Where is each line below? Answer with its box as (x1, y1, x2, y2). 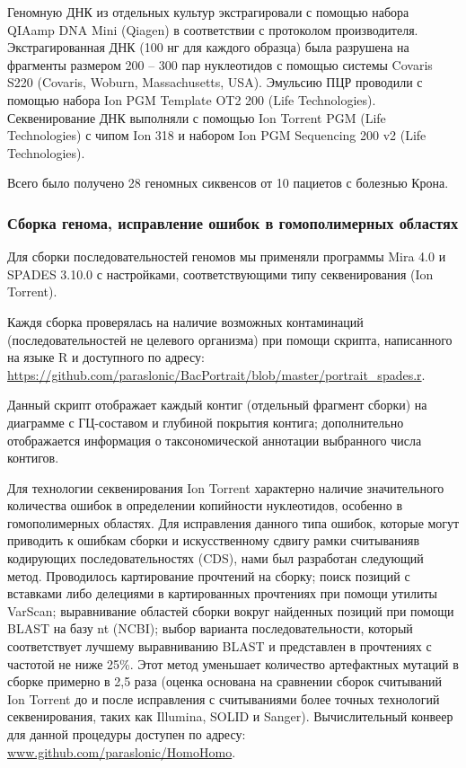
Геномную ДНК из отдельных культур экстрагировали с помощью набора (7, 3, 409, 21)
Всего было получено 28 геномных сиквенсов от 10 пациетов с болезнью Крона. (7, 173, 449, 192)
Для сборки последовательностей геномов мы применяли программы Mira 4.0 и (7, 247, 446, 266)
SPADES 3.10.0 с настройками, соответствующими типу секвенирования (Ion (7, 264, 434, 283)
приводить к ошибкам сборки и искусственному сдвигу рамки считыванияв (7, 531, 420, 550)
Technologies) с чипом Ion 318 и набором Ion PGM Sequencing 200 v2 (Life (7, 126, 426, 145)
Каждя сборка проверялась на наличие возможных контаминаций (7, 312, 364, 331)
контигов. (7, 448, 59, 467)
